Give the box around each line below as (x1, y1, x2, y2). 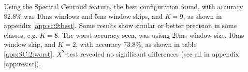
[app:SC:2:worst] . (4, 48, 54, 58)
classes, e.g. (4, 29, 38, 40)
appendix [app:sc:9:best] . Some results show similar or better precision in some (4, 20, 237, 30)
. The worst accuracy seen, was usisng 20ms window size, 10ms (58, 29, 244, 40)
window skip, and (4, 39, 56, 49)
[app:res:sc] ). (4, 58, 41, 68)
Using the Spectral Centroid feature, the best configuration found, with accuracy (4, 1, 243, 11)
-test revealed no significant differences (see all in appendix (64, 48, 239, 58)
